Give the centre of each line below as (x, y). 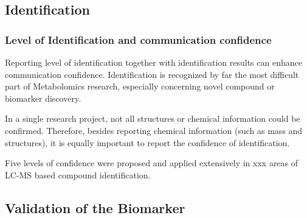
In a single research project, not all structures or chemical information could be (153, 118)
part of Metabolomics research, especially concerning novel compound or (140, 86)
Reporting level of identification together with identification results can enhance (153, 62)
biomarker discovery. (43, 98)
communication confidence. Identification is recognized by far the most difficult (152, 74)
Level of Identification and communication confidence (138, 39)
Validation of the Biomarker (95, 207)
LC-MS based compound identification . (78, 174)
